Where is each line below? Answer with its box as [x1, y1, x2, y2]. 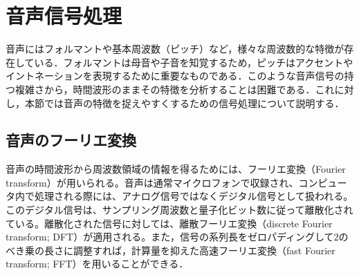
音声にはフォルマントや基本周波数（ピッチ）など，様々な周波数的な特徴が [6, 41, 344, 56]
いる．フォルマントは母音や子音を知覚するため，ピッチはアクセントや [34, 55, 353, 69]
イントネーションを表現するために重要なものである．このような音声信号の [6, 68, 344, 83]
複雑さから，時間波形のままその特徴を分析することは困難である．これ [15, 82, 335, 96]
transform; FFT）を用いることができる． [6, 256, 189, 271]
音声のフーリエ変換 [6, 129, 136, 151]
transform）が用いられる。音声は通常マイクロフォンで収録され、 [6, 175, 299, 189]
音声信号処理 [6, 1, 122, 30]
